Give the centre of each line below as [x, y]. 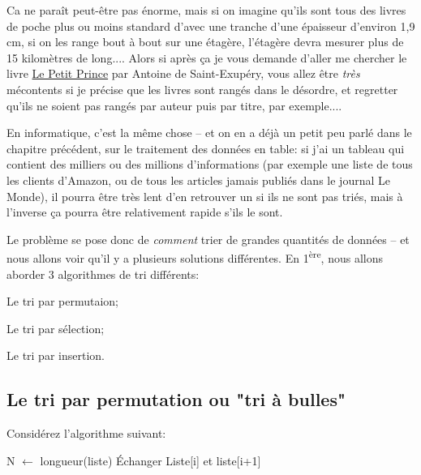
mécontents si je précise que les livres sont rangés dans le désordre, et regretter [202, 89]
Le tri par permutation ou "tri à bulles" [176, 399]
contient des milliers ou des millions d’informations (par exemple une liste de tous [210, 164]
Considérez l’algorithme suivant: [86, 433]
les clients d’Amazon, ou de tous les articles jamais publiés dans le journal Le [198, 180]
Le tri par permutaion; [62, 301]
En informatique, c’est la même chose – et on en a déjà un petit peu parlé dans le [209, 133]
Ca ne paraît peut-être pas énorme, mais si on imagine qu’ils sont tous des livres [206, 10]
